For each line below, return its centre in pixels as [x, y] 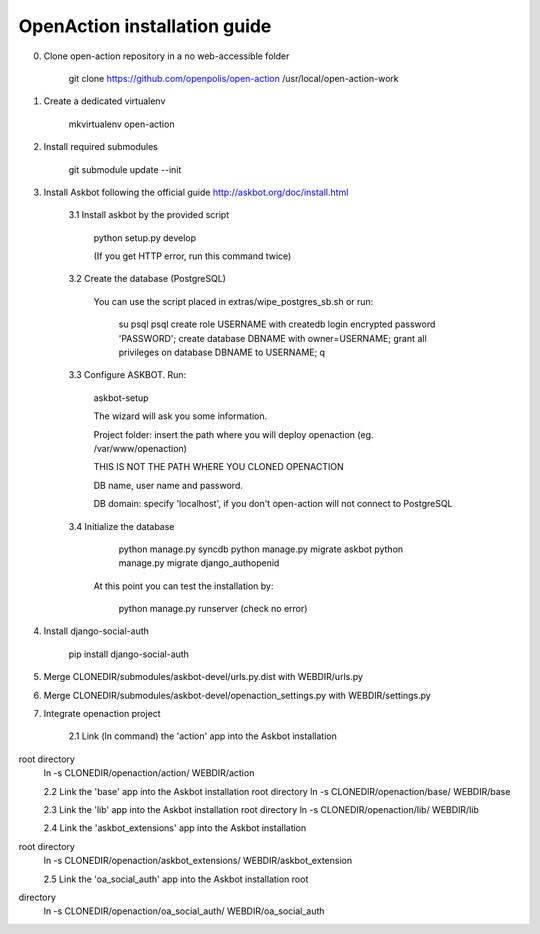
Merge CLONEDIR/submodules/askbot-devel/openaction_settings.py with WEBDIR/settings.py [237, 695]
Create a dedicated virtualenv [104, 101]
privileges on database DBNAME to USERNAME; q [221, 352]
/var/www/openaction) [140, 448]
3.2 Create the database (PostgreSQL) [147, 279]
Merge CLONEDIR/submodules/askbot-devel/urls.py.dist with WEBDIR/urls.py [203, 677]
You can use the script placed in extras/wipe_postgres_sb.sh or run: [233, 301]
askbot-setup [121, 397]
